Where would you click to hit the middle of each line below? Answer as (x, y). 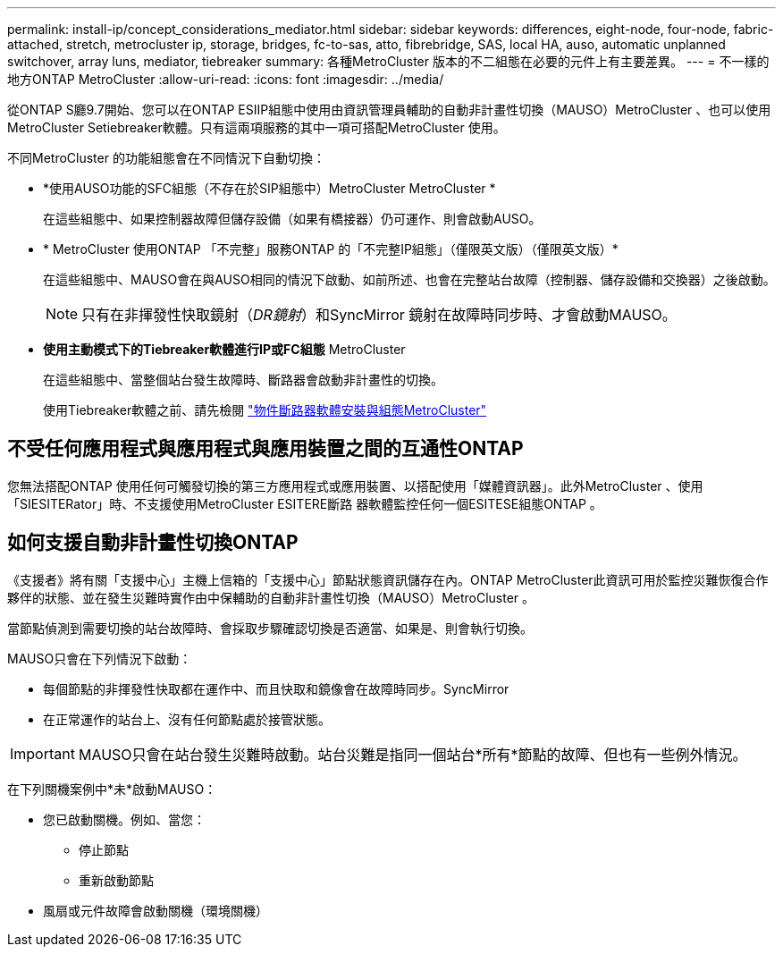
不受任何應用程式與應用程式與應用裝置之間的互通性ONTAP (265, 449)
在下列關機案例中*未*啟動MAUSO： (112, 789)
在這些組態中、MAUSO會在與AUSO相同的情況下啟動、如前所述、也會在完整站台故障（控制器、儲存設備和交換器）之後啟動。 (409, 279)
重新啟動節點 (116, 880)
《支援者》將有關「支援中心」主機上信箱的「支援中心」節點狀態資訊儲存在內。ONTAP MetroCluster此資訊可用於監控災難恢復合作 (388, 579)
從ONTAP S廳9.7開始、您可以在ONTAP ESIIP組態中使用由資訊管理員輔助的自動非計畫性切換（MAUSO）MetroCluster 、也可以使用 (389, 110)
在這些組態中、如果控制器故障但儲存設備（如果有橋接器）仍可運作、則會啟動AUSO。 (292, 219)
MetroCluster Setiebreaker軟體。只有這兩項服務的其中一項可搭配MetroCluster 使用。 (257, 127)
